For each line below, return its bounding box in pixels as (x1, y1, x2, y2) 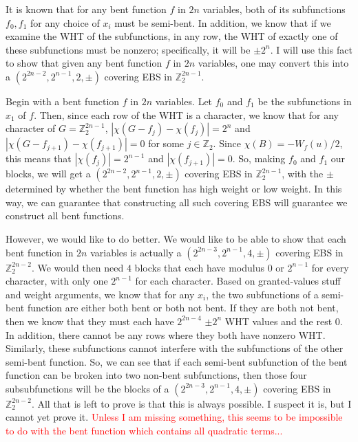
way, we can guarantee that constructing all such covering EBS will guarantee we (6, 195, 348, 209)
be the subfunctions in (257, 93, 352, 108)
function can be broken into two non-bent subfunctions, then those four (6, 368, 307, 382)
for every (311, 260, 349, 274)
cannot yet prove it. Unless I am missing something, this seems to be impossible (6, 410, 343, 424)
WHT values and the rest (224, 313, 333, 328)
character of (6, 121, 56, 135)
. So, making (232, 151, 286, 166)
